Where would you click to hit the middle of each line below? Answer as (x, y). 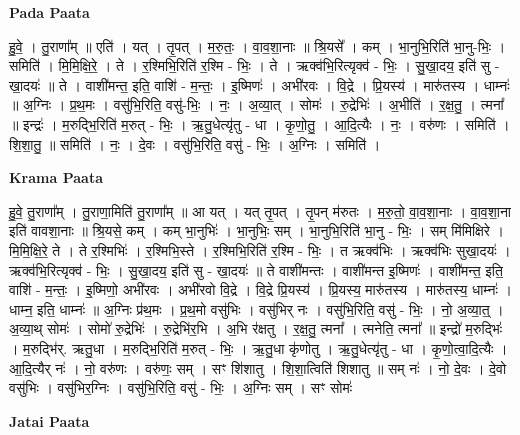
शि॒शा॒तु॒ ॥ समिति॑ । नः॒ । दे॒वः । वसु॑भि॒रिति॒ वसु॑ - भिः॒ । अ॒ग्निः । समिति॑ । (195, 143)
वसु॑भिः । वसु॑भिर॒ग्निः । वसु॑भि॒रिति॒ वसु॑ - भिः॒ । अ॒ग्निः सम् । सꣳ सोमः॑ (181, 387)
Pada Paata (49, 12)
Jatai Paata (49, 420)
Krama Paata (56, 177)
